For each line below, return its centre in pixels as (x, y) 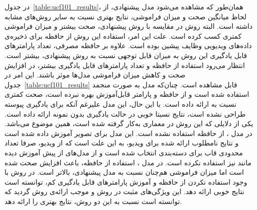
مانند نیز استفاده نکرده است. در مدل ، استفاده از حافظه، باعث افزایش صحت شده (128, 162)
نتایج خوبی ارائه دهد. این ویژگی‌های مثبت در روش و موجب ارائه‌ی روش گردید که (125, 191)
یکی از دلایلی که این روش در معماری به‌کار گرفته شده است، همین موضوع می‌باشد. (129, 123)
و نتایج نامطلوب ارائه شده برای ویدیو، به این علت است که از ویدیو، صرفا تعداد (122, 143)
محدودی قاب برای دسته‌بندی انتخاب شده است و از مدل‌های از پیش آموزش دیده (124, 152)
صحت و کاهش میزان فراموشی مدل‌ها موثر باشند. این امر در (95, 75)
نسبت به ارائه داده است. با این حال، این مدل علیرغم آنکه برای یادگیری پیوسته (121, 104)
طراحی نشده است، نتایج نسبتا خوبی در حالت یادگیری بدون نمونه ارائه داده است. (125, 113)
